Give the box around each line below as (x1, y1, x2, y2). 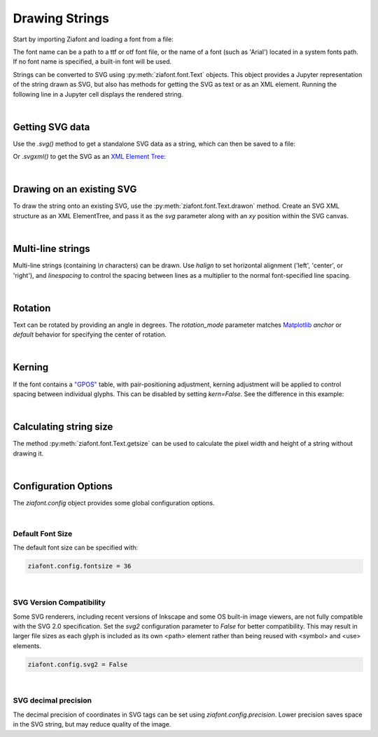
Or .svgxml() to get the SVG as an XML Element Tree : (13, 153, 166, 161)
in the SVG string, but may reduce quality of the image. (13, 720, 171, 729)
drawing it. (13, 449, 44, 458)
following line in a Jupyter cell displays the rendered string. (13, 90, 183, 98)
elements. (13, 641, 42, 650)
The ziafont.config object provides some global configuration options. (13, 498, 215, 507)
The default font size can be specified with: (13, 543, 139, 552)
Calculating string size (13, 421, 113, 433)
